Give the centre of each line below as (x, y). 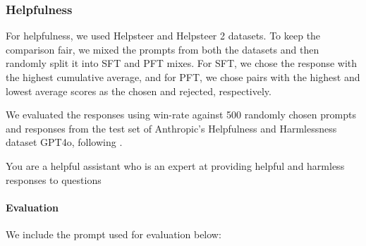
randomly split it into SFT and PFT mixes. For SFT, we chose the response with (182, 63)
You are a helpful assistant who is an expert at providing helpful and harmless (175, 165)
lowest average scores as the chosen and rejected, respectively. (139, 91)
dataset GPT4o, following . (64, 142)
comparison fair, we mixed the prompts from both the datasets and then (163, 49)
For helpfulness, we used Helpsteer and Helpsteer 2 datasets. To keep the (163, 36)
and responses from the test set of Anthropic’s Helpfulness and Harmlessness (171, 128)
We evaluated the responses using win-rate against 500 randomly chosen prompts (181, 115)
